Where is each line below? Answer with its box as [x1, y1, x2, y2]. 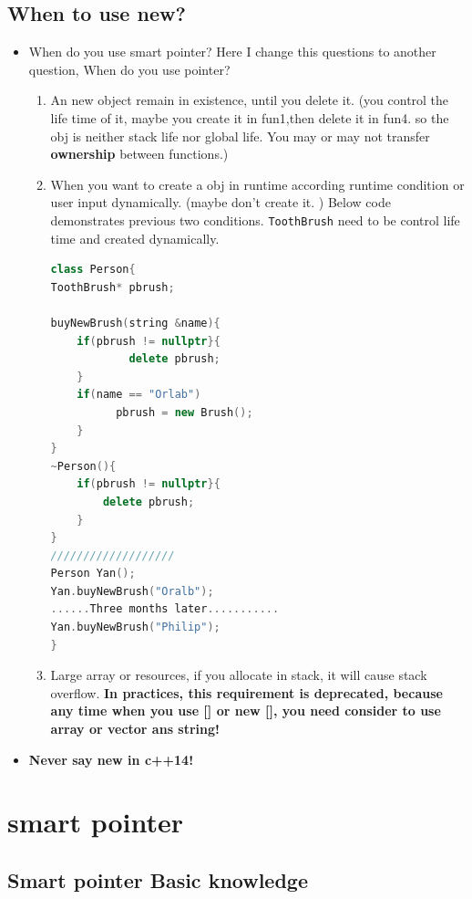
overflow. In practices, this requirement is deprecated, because [50, 683, 443, 702]
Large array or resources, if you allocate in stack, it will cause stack [50, 665, 427, 685]
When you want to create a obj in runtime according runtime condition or [50, 174, 465, 193]
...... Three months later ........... [50, 602, 280, 616]
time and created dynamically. [50, 228, 220, 247]
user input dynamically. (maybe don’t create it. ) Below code [50, 193, 391, 212]
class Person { [50, 263, 136, 277]
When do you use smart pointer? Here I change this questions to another [28, 42, 436, 61]
